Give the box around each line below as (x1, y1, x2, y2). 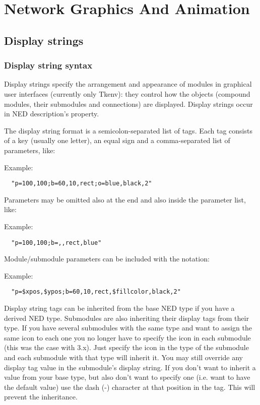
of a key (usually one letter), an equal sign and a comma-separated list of (4, 135, 230, 146)
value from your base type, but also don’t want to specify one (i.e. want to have (4, 372, 250, 382)
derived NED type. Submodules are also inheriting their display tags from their (4, 312, 249, 323)
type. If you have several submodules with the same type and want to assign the (4, 322, 252, 333)
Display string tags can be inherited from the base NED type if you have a (4, 303, 235, 313)
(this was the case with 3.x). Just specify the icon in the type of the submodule (4, 342, 249, 353)
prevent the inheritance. (4, 391, 78, 402)
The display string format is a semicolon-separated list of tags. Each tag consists (4, 125, 252, 136)
